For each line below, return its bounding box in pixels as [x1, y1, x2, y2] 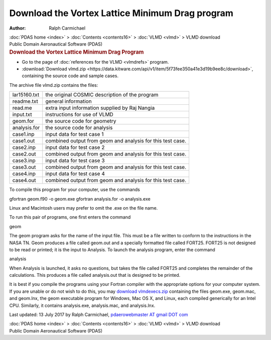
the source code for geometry [45, 118, 116, 125]
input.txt [12, 111, 32, 118]
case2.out [12, 150, 36, 157]
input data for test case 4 [45, 171, 105, 178]
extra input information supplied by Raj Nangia [45, 104, 155, 111]
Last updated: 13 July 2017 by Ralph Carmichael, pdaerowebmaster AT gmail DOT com [9, 311, 188, 318]
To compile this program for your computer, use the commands [9, 187, 140, 193]
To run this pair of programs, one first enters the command [9, 214, 131, 220]
